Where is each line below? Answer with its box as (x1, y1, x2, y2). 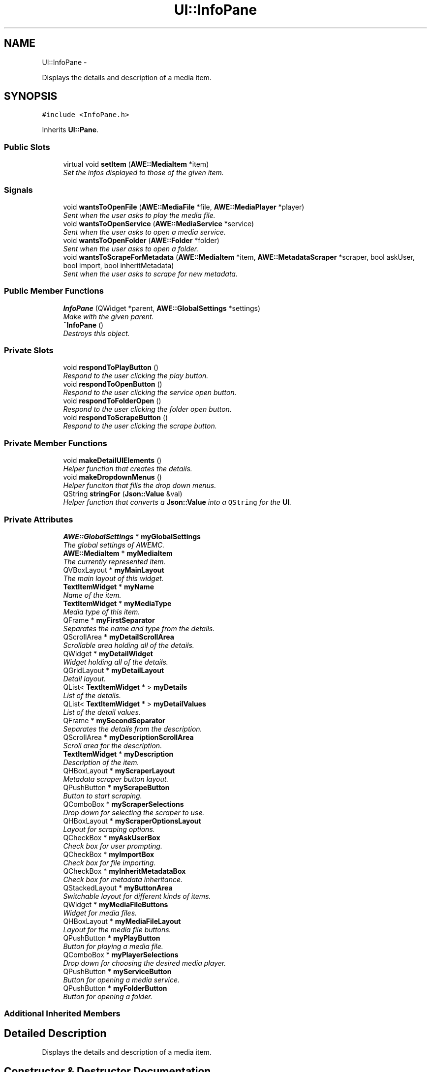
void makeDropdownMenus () (63, 473, 162, 482)
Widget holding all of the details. (63, 657, 168, 666)
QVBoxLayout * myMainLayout (63, 565, 164, 574)
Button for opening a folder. (63, 992, 153, 1001)
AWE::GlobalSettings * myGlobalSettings (63, 532, 201, 541)
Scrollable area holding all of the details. (63, 641, 194, 649)
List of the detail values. (63, 707, 141, 716)
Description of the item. (63, 758, 139, 766)
